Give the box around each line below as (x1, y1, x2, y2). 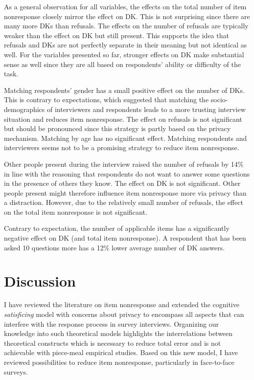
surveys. (4, 366, 28, 377)
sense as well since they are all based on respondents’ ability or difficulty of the (4, 59, 241, 69)
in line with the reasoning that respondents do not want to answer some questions (4, 168, 250, 179)
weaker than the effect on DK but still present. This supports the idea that (4, 30, 229, 40)
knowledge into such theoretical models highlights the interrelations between (4, 328, 233, 338)
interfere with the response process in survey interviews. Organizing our (4, 318, 219, 329)
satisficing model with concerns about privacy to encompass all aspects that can (4, 309, 244, 319)
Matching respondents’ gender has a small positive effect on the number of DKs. (4, 85, 245, 95)
